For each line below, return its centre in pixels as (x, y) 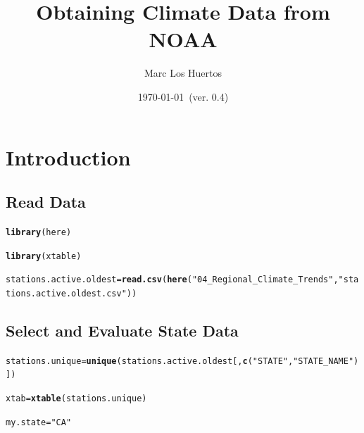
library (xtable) (44, 256)
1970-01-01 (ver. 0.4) (183, 96)
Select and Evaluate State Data (122, 330)
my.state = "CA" (39, 422)
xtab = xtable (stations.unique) (76, 399)
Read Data (46, 202)
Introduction (68, 157)
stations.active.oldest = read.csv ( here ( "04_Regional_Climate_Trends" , (172, 280)
